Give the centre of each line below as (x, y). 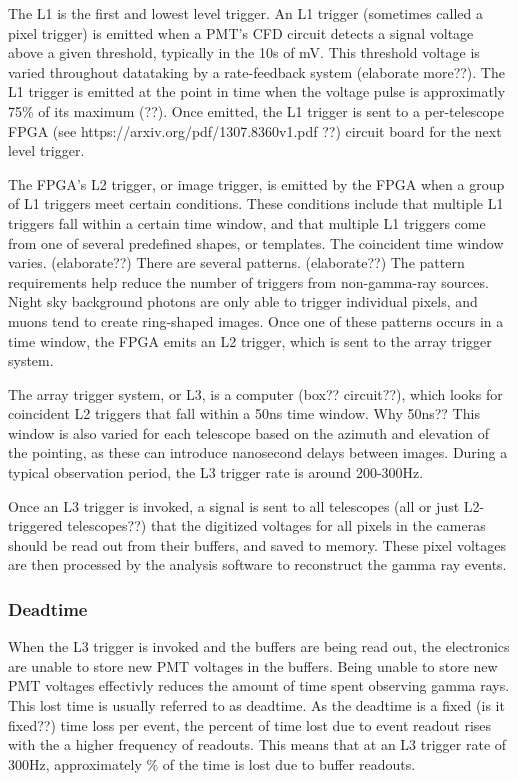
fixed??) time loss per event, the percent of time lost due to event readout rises (250, 724)
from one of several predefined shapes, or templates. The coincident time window (256, 242)
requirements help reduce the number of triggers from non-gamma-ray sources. (248, 281)
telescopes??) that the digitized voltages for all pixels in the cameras (276, 525)
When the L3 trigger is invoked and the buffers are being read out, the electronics (259, 646)
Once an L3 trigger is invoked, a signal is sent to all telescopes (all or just (234, 505)
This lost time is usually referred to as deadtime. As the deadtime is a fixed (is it (256, 705)
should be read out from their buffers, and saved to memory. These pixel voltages (257, 544)
